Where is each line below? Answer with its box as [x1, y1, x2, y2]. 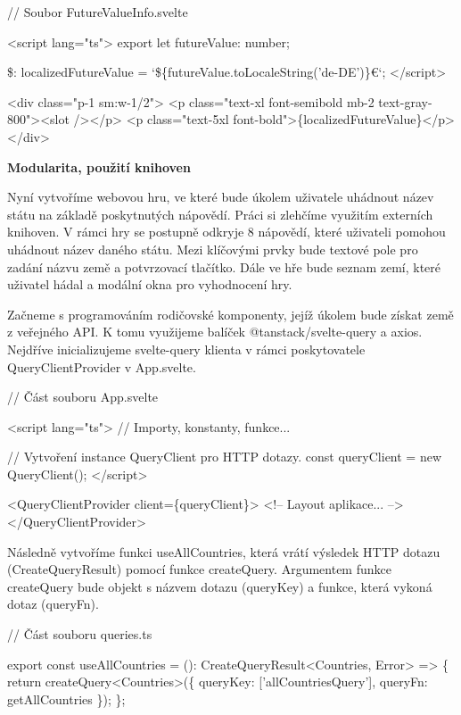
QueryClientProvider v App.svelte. [7, 357, 196, 376]
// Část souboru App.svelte [7, 387, 159, 406]
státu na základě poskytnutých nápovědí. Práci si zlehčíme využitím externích [7, 204, 433, 223]
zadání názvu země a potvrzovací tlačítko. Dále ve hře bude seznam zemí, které [7, 257, 441, 276]
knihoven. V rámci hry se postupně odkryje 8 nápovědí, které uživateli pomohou [7, 222, 446, 241]
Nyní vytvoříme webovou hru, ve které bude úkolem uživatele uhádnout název [7, 187, 434, 206]
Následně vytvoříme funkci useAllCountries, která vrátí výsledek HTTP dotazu [7, 542, 440, 561]
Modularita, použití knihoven [7, 157, 191, 176]
